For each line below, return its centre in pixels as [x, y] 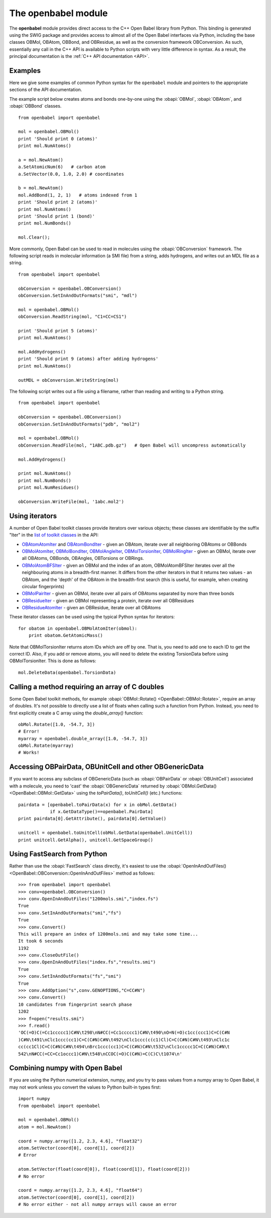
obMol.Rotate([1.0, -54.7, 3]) [57, 724]
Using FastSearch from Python [58, 854]
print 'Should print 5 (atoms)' [58, 331]
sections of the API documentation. [46, 90]
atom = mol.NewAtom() [45, 1127]
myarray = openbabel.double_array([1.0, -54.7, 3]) [83, 738]
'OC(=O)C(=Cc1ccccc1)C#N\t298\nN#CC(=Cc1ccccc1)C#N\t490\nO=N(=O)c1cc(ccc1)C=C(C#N [124, 1033]
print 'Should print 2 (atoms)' [58, 202]
